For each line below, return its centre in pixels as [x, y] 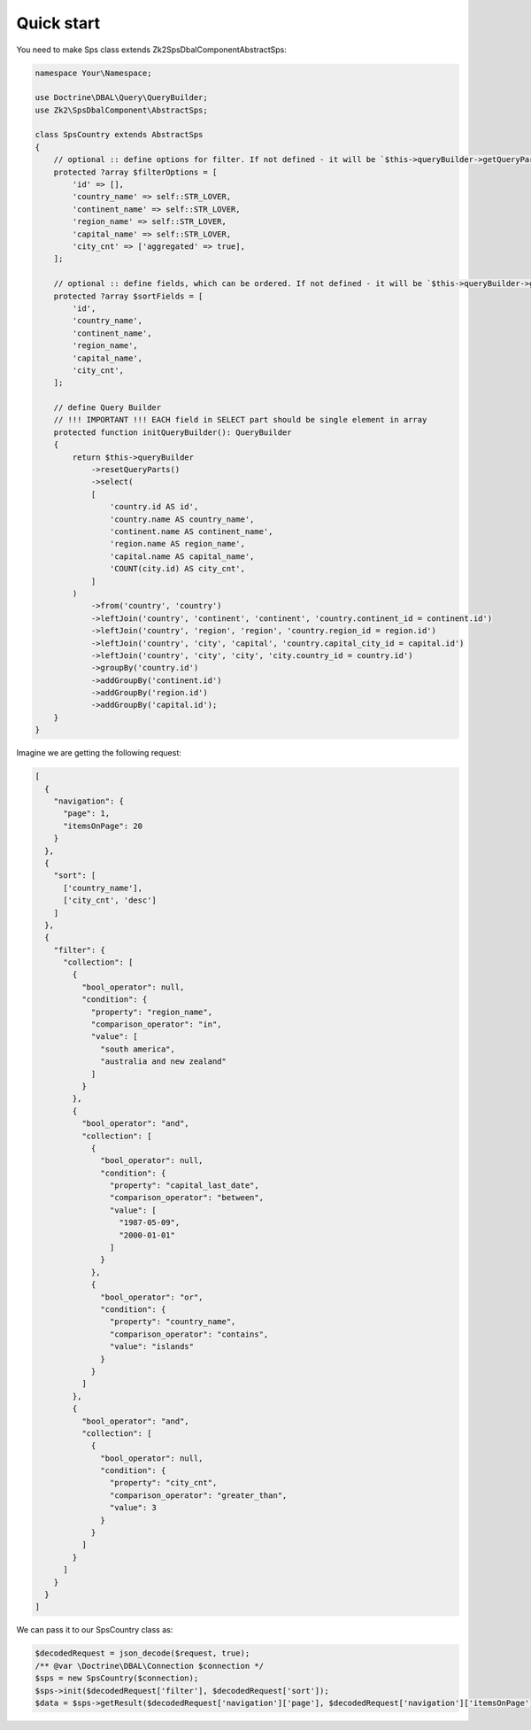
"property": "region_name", [151, 1012]
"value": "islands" [152, 1347]
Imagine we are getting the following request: [99, 753]
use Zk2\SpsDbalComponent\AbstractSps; [121, 110]
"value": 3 [133, 1508]
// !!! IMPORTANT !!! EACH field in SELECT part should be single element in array [240, 420]
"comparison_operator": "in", [156, 1024]
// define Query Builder [108, 408]
